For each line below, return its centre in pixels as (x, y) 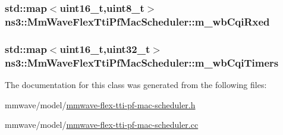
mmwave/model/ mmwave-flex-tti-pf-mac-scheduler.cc (102, 125)
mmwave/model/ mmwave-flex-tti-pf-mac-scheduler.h (100, 104)
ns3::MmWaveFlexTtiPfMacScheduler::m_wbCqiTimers (142, 62)
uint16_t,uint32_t (105, 48)
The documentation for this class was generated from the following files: (136, 84)
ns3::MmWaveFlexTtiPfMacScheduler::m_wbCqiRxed (137, 21)
